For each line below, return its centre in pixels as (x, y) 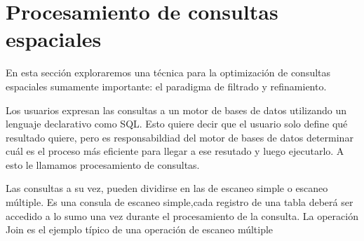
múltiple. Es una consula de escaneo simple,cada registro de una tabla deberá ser (180, 202)
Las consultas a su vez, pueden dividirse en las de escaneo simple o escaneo (167, 188)
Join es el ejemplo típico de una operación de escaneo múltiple (140, 229)
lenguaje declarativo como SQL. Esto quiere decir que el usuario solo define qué (177, 124)
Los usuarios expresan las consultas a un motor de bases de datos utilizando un (176, 110)
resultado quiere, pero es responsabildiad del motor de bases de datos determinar (180, 137)
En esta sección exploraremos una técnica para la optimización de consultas (168, 73)
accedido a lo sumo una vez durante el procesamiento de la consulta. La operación (182, 215)
